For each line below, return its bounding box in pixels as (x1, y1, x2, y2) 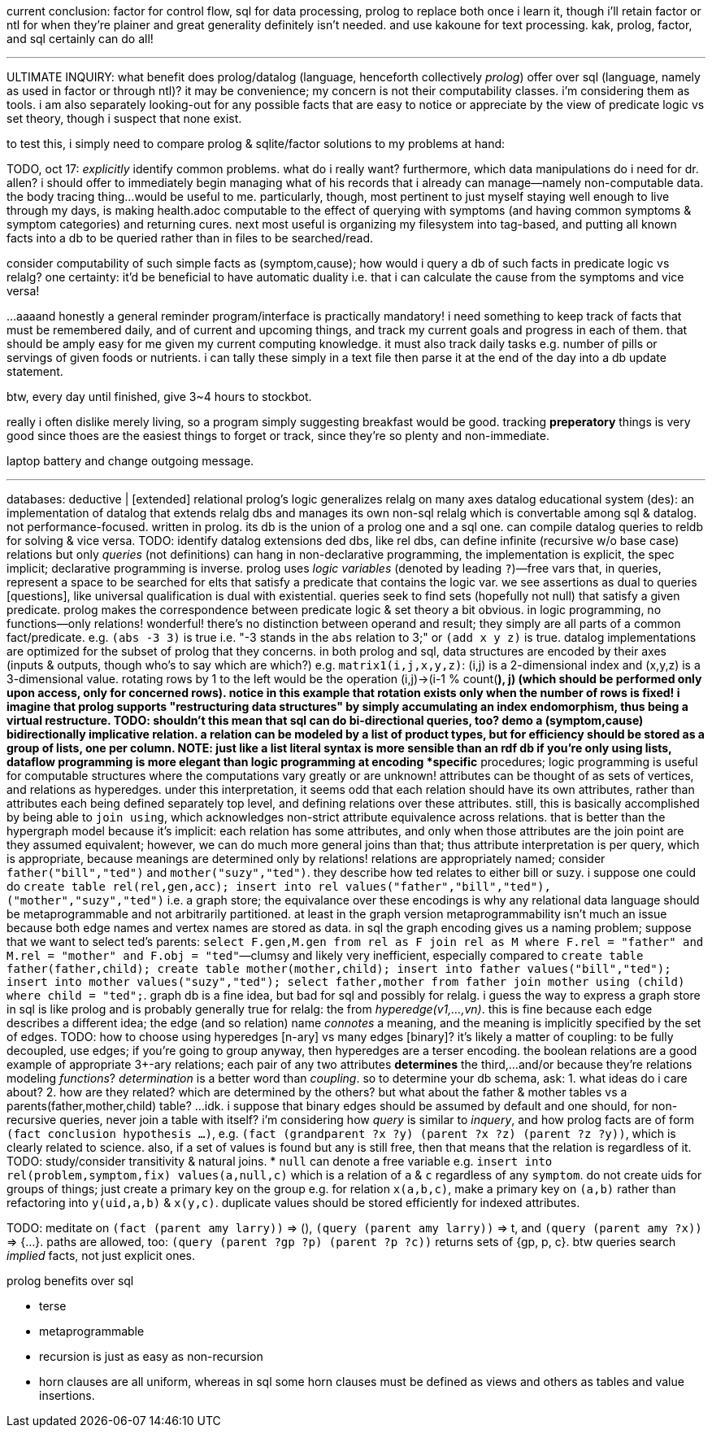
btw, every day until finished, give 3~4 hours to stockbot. (7, 390, 312, 403)
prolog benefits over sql (7, 1274, 134, 1288)
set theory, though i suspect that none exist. (7, 111, 242, 125)
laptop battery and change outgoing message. (7, 454, 254, 468)
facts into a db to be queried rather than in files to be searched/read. (7, 231, 374, 245)
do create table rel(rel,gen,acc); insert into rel (7, 879, 339, 893)
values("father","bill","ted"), (345, 880, 551, 893)
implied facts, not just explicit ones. (7, 1249, 195, 1262)
